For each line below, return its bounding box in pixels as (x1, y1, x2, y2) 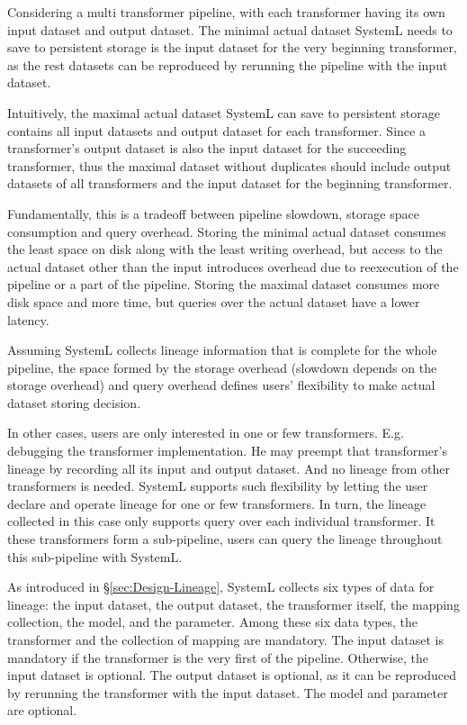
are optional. (7, 701, 77, 720)
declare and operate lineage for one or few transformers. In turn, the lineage (7, 494, 427, 512)
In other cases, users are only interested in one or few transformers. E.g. (7, 423, 404, 442)
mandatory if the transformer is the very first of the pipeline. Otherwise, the (7, 648, 429, 666)
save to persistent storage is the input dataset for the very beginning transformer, (7, 38, 457, 57)
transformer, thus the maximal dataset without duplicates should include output (7, 156, 452, 175)
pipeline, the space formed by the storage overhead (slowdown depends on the (7, 358, 437, 376)
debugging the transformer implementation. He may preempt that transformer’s (7, 441, 447, 460)
